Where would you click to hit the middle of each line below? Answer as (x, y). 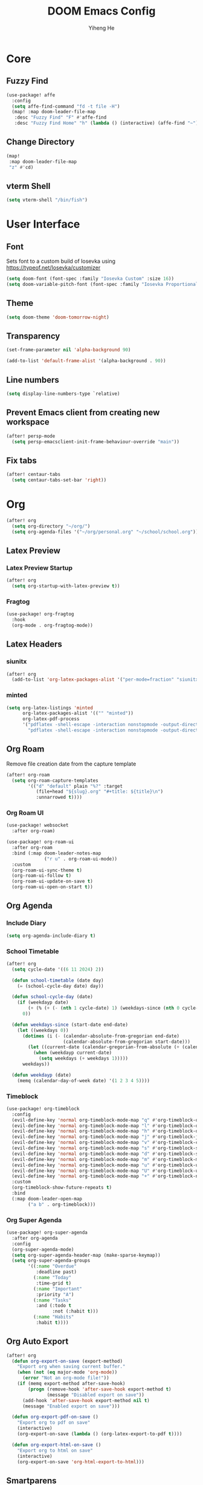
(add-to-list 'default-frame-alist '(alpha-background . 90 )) (86, 361)
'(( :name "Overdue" (53, 1266)
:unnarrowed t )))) (59, 798)
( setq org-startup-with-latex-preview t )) (66, 586)
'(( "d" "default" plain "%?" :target (75, 786)
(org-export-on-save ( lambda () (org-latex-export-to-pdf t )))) (100, 1434)
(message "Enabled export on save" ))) (71, 1406)
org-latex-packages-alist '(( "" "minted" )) (78, 713)
